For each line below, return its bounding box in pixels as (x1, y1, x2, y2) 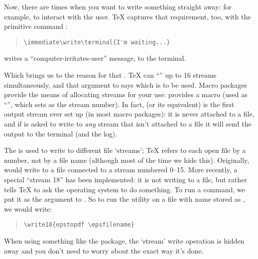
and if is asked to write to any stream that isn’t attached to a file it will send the (4, 119, 252, 129)
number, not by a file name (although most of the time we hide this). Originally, (4, 154, 250, 165)
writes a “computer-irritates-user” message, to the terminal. (4, 53, 186, 63)
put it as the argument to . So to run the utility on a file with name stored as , (4, 194, 245, 204)
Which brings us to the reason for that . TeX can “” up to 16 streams (4, 70, 217, 80)
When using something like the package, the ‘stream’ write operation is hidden (4, 236, 245, 246)
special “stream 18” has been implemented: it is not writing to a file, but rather (4, 174, 247, 184)
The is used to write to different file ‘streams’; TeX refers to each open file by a (4, 145, 246, 155)
